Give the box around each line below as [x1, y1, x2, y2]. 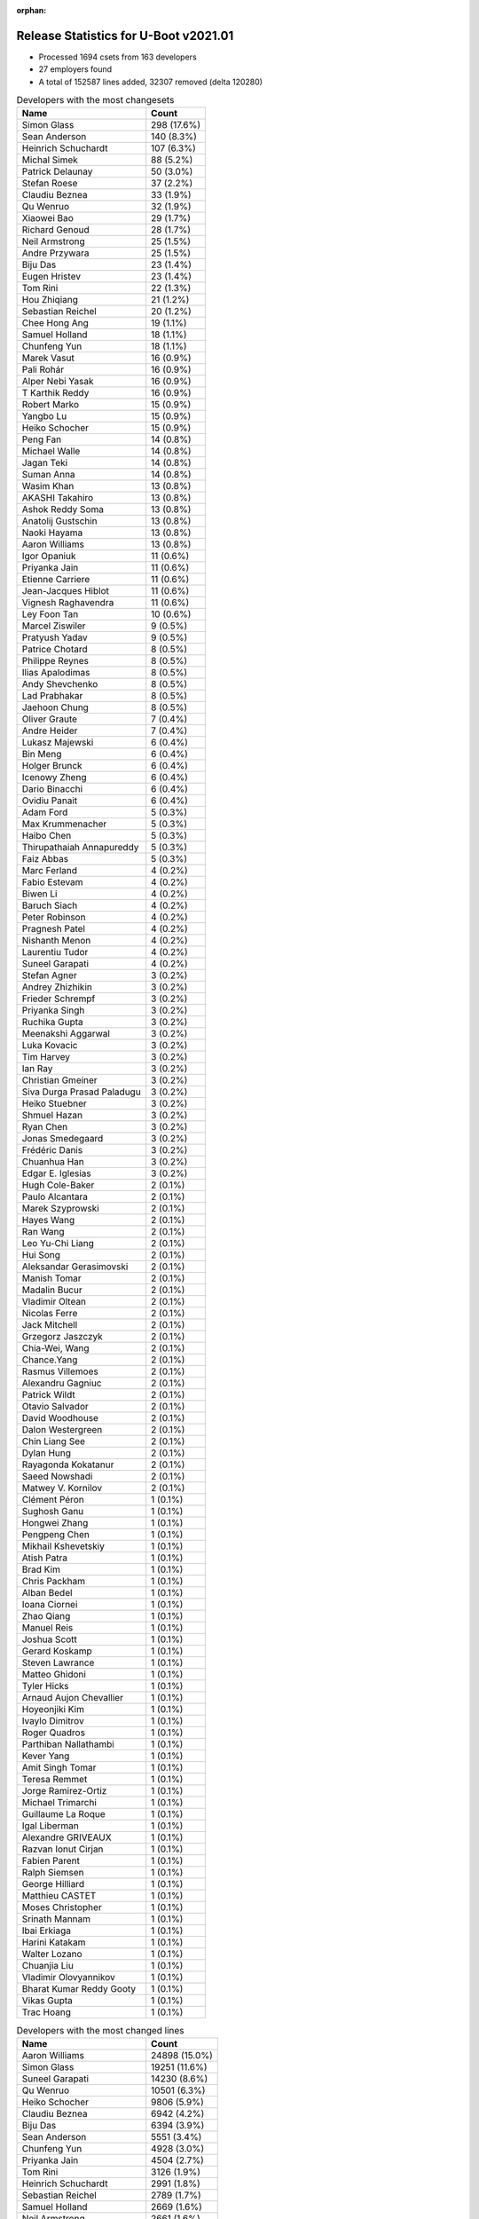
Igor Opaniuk [21, 550, 76, 563]
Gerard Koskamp [21, 1645, 92, 1657]
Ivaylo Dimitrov [21, 1715, 84, 1727]
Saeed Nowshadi [21, 1470, 93, 1482]
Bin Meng [21, 748, 62, 761]
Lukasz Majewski [21, 737, 94, 749]
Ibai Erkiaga [21, 1924, 71, 1937]
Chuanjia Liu [21, 1960, 75, 1972]
